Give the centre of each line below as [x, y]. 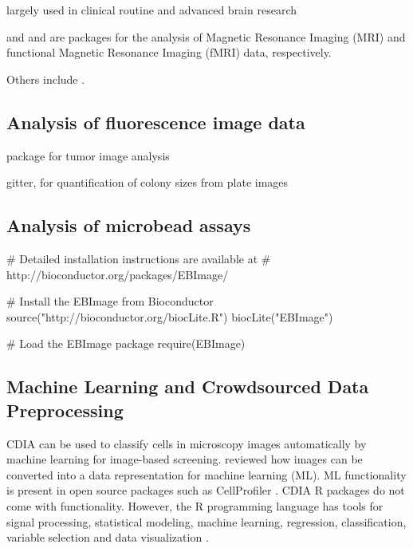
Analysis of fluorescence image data [156, 122]
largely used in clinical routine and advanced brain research [151, 10]
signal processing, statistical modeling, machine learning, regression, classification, [206, 521]
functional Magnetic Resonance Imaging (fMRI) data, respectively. [169, 52]
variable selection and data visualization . [108, 537]
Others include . [46, 79]
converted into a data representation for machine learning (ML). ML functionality [206, 474]
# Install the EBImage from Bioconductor [110, 301]
